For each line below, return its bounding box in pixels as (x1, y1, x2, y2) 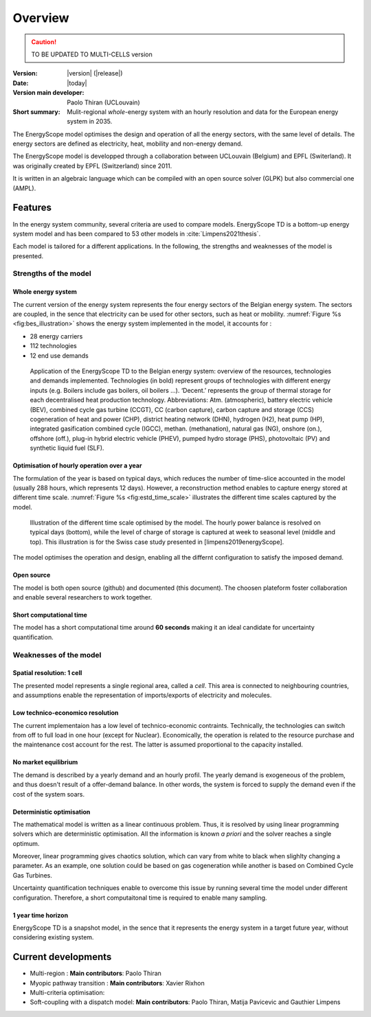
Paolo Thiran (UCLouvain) (67, 98, 140, 106)
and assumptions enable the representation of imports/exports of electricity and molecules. (12, 691, 272, 700)
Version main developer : (12, 89, 85, 97)
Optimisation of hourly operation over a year (12, 461, 142, 470)
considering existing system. (12, 933, 94, 941)
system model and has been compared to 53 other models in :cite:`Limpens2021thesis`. (12, 229, 261, 238)
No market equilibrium (12, 758, 78, 766)
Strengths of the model (12, 268, 92, 278)
